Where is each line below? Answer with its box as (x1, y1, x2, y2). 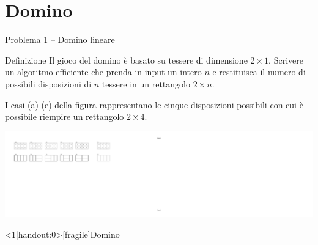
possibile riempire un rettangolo (5, 110, 124, 123)
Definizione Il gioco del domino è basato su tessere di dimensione (5, 53, 248, 66)
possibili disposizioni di (5, 77, 92, 90)
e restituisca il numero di (212, 65, 306, 78)
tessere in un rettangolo (102, 77, 190, 90)
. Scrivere (268, 53, 303, 66)
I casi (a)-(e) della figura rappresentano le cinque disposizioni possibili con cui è (5, 98, 303, 111)
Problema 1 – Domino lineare (5, 33, 115, 46)
